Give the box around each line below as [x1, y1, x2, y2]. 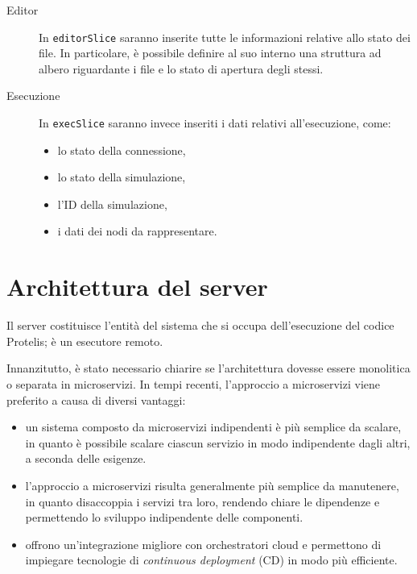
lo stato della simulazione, [57, 168, 186, 185]
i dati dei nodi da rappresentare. [57, 223, 217, 239]
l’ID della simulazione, [57, 195, 167, 212]
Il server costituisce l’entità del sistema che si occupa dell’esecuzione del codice [6, 317, 394, 334]
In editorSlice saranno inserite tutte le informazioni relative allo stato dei [39, 28, 411, 45]
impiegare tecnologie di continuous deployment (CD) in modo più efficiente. [25, 551, 398, 568]
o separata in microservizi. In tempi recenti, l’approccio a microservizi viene [6, 375, 381, 392]
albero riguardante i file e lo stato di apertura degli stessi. [39, 60, 324, 77]
